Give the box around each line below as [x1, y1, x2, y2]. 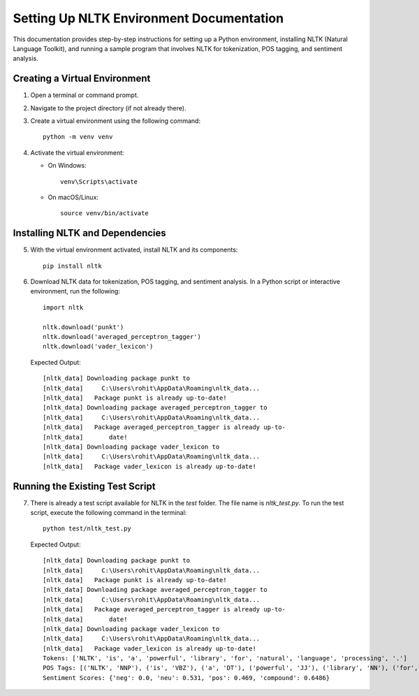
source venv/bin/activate [60, 210, 149, 217]
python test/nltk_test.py [43, 525, 132, 532]
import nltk [43, 303, 84, 311]
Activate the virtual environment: [30, 148, 125, 157]
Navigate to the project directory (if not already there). [30, 103, 186, 112]
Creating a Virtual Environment [13, 73, 151, 85]
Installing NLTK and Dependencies [13, 227, 167, 239]
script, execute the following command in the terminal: [30, 508, 187, 516]
